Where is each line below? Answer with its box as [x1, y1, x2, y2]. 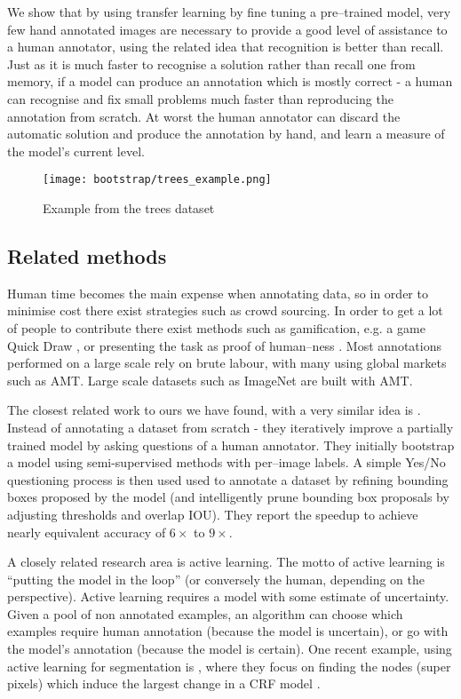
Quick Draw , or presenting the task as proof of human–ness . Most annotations [7, 336, 441, 354]
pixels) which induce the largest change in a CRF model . [7, 674, 321, 693]
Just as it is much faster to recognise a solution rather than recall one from [7, 54, 416, 73]
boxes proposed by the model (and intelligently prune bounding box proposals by [7, 488, 449, 506]
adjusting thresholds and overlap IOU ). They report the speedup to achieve [7, 504, 418, 523]
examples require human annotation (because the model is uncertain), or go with [7, 622, 449, 640]
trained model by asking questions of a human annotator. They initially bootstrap [7, 435, 455, 454]
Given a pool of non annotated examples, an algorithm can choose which [7, 604, 403, 623]
